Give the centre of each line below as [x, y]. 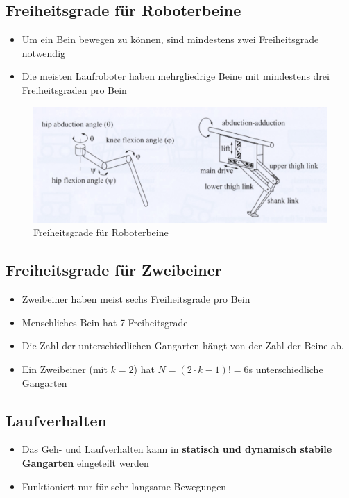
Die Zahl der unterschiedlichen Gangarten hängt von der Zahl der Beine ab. [183, 346]
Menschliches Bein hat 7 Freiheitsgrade [105, 322]
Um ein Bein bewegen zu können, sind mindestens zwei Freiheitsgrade [170, 39]
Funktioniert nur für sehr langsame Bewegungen [124, 486]
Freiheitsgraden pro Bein [74, 89]
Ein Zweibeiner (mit [65, 369]
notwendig [44, 52]
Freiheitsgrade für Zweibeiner [114, 270]
